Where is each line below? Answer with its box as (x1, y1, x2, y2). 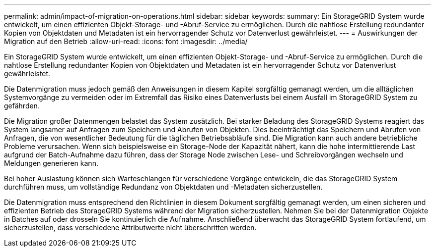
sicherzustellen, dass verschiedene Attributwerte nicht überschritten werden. (4, 223, 257, 232)
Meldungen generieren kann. (4, 159, 98, 167)
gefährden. (4, 101, 40, 110)
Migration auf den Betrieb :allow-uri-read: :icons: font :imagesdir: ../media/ (4, 37, 248, 46)
